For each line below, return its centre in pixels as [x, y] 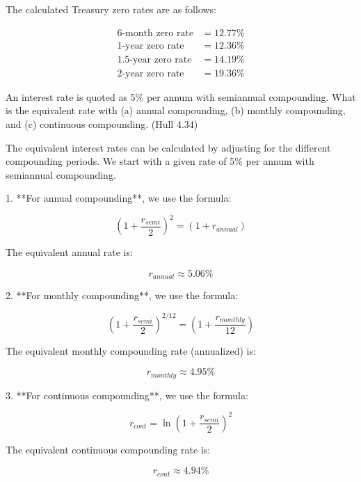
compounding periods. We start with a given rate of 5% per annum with [160, 161]
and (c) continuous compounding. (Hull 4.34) [102, 123]
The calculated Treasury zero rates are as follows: [111, 9]
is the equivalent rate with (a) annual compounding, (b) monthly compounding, [176, 110]
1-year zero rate [151, 46]
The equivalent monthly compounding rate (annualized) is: [131, 350]
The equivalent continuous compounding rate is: [108, 449]
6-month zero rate [155, 33]
